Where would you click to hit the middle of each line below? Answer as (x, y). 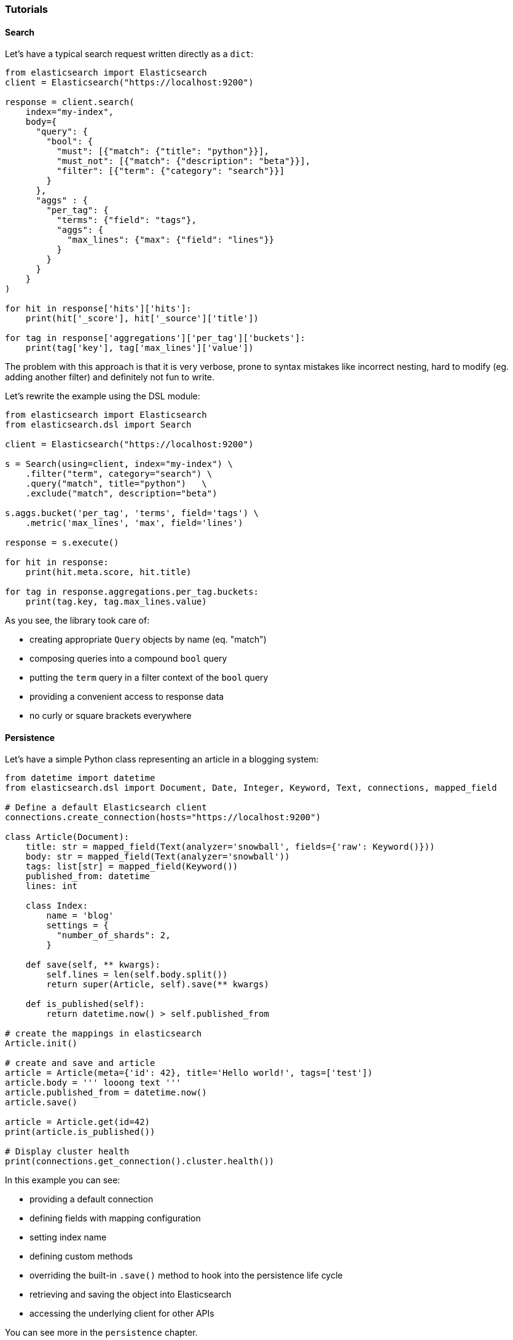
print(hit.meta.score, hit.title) (108, 572)
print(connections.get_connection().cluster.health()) (140, 1162)
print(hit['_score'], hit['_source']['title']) (142, 319)
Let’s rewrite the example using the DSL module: (103, 396)
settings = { (77, 926)
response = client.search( (70, 102)
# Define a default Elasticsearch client (106, 808)
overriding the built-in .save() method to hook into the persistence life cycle (186, 1275)
